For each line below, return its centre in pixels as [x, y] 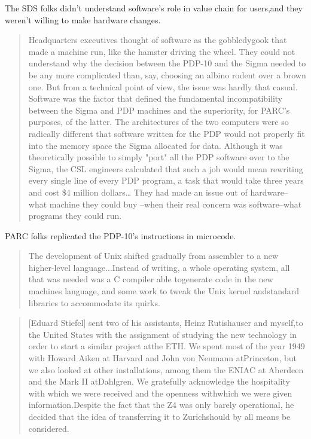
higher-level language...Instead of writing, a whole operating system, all [159, 267]
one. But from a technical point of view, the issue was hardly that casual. [163, 86]
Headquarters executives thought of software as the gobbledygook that [158, 40]
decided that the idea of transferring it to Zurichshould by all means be [159, 416]
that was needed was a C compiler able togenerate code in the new [151, 279]
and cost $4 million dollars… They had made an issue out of [138, 192]
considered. [49, 428]
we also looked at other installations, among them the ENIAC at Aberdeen [166, 369]
